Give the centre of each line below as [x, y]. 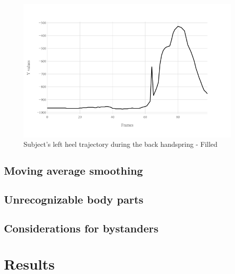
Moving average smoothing [73, 171]
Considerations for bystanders [81, 228]
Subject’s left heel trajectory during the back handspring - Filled [121, 144]
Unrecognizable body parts [74, 199]
